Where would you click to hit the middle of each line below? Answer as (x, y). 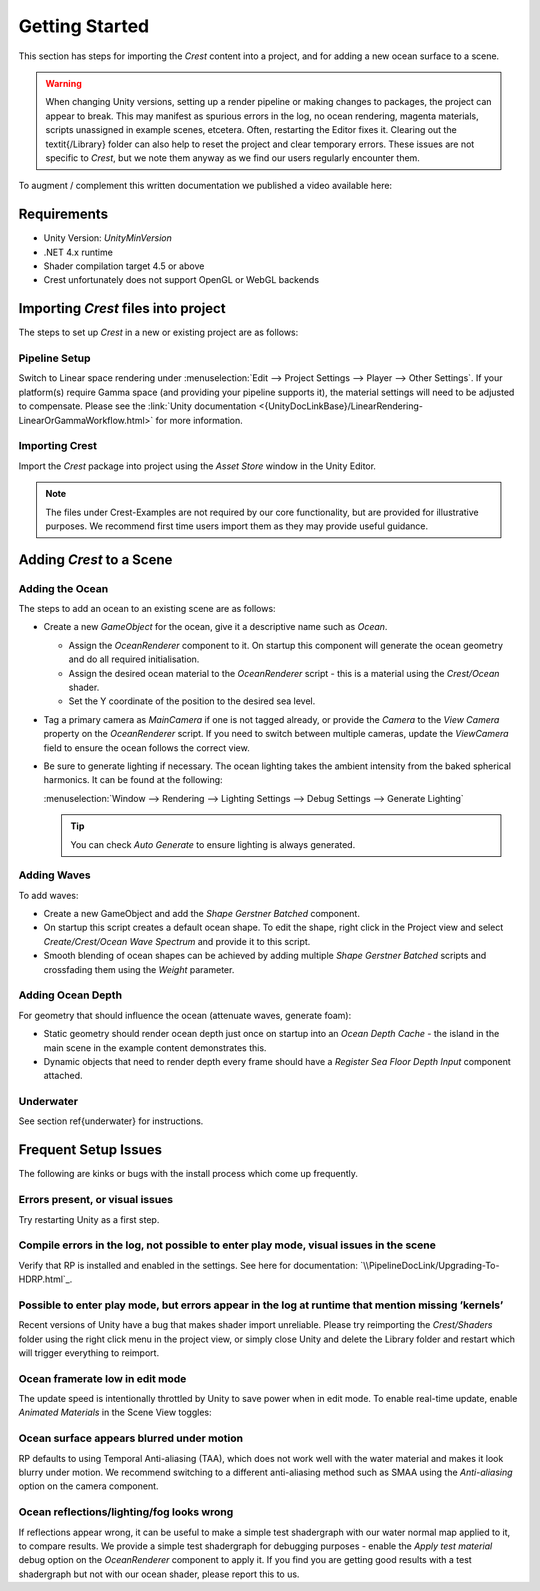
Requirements (63, 214)
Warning (63, 83)
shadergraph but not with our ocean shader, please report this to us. (159, 1574)
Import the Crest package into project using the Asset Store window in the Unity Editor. (197, 466)
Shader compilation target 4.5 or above (124, 266)
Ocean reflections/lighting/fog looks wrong (126, 1512)
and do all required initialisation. (134, 659)
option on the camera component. (88, 1486)
